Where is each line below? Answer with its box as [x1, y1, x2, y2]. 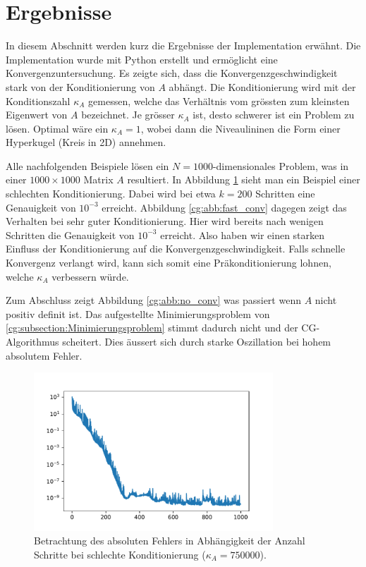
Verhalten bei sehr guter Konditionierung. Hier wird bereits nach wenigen [6, 214, 324, 228]
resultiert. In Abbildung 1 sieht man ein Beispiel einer [127, 172, 360, 187]
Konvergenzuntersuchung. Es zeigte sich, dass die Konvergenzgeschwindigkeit [6, 66, 338, 80]
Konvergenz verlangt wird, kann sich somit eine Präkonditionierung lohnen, [6, 255, 331, 270]
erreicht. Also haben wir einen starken [160, 227, 325, 242]
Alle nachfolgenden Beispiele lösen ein [6, 158, 169, 173]
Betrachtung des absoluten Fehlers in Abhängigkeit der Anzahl [34, 533, 305, 548]
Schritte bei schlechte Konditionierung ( [34, 547, 206, 561]
